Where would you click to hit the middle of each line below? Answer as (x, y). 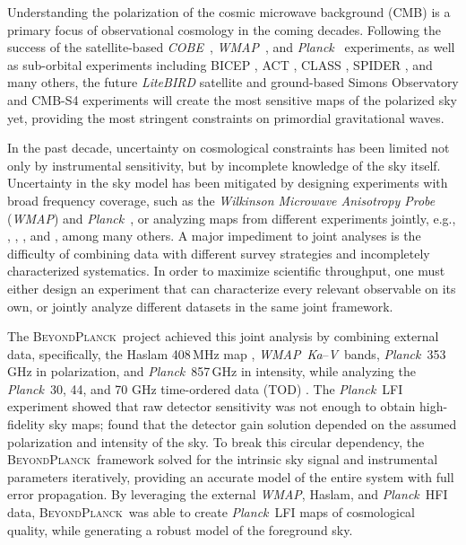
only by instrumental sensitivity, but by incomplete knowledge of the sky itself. (224, 165)
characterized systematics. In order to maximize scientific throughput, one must (226, 271)
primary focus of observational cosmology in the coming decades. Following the (224, 29)
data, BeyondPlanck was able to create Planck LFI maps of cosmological (211, 512)
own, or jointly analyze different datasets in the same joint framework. (200, 306)
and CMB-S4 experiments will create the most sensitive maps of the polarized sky (233, 99)
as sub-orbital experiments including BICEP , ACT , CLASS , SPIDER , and (220, 64)
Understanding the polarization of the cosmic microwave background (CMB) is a (229, 12)
